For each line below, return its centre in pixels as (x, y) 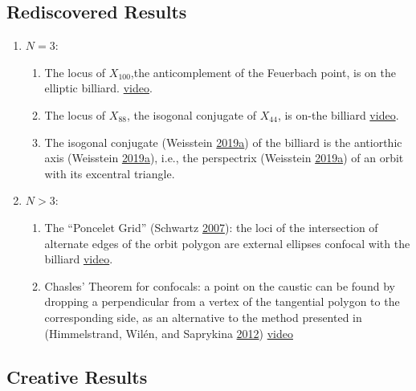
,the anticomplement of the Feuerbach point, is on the (263, 72)
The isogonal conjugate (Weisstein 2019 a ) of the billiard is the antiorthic (223, 142)
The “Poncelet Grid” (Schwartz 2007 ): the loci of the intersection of (211, 227)
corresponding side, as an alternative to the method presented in (203, 317)
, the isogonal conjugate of (192, 114)
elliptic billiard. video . (98, 88)
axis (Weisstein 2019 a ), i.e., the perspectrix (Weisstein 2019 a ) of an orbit (224, 158)
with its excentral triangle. (110, 173)
